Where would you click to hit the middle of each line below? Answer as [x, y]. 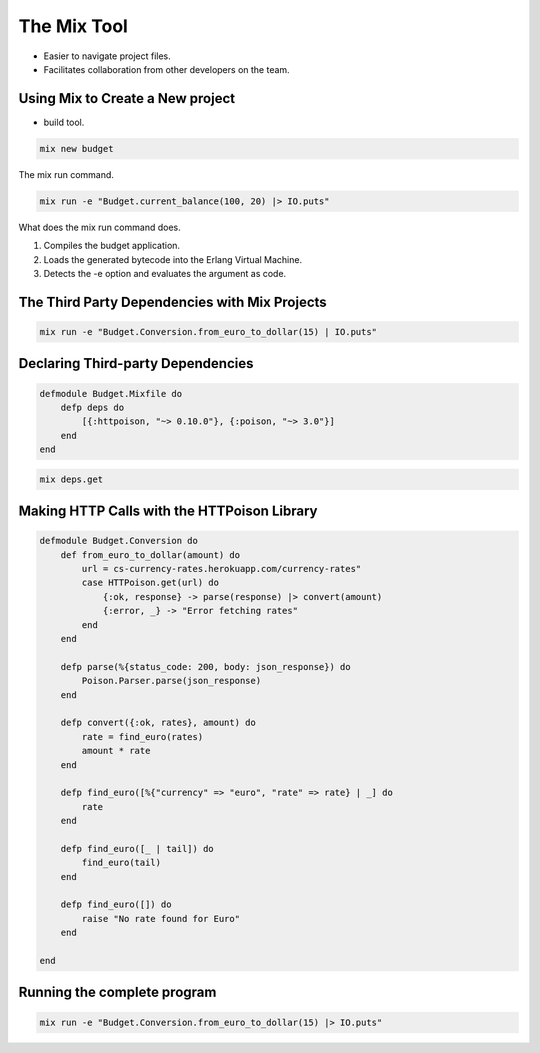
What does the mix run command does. [99, 227]
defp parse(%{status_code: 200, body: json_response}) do [205, 666]
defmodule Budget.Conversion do [119, 541]
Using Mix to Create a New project [126, 98]
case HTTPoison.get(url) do [150, 583]
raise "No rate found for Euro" [160, 918]
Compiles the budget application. [111, 246]
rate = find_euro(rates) [142, 736]
